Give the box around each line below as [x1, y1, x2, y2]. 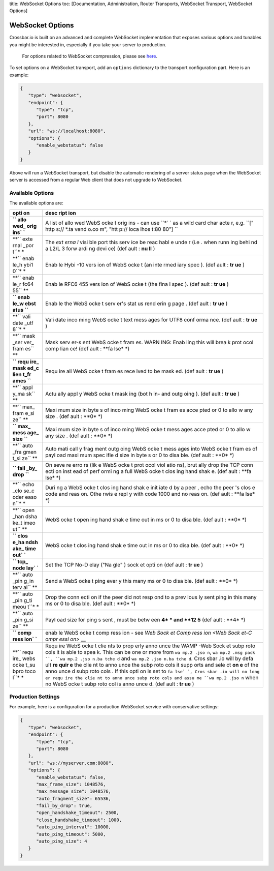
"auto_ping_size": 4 [36, 838, 87, 844]
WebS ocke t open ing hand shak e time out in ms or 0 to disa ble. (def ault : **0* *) [45, 516, 247, 523]
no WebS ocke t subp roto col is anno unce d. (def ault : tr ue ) [45, 680, 194, 687]
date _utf [12, 319, 33, 326]
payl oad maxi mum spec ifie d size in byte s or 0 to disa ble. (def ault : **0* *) [45, 452, 234, 459]
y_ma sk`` [12, 390, 36, 397]
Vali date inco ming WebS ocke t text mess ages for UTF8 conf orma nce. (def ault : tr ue [45, 316, 258, 323]
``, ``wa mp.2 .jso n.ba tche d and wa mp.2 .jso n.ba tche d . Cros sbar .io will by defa [45, 655, 254, 662]
